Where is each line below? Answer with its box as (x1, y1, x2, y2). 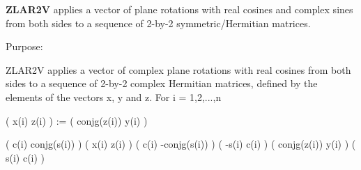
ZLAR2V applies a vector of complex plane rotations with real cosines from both (6, 62, 351, 77)
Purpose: (6, 39, 43, 54)
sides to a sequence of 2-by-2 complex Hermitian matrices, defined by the (6, 76, 318, 91)
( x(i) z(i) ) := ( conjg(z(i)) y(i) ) (6, 113, 148, 127)
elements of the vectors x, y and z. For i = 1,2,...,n (6, 89, 222, 104)
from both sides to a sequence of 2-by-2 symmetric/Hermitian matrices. (6, 15, 311, 30)
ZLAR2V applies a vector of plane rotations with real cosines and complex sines (6, 2, 353, 16)
